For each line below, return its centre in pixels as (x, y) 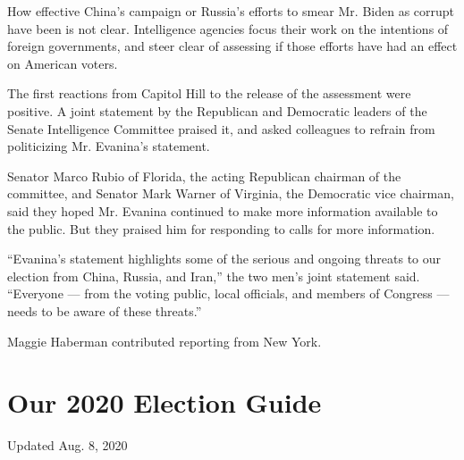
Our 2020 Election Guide (165, 402)
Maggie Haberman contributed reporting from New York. (165, 341)
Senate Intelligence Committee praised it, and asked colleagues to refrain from (221, 128)
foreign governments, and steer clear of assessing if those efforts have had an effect (232, 46)
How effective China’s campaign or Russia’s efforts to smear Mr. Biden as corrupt (231, 11)
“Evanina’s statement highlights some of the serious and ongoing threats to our (224, 259)
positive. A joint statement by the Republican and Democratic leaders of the (217, 110)
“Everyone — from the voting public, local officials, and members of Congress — (228, 293)
